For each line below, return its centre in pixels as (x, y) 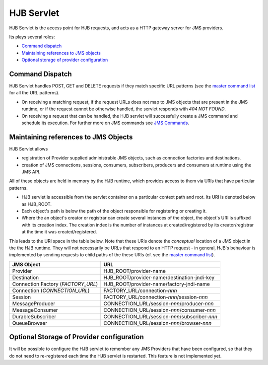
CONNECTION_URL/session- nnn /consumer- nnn (160, 310)
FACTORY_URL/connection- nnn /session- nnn (156, 297)
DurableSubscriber (34, 316)
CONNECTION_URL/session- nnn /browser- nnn (158, 323)
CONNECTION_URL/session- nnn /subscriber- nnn (161, 316)
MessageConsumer (35, 310)
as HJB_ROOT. (37, 204)
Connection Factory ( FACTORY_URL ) (55, 284)
